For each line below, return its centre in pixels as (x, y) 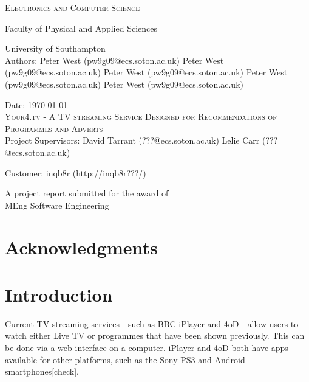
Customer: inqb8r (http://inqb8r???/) (76, 172)
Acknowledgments (81, 247)
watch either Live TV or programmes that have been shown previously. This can (155, 335)
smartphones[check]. (42, 371)
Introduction (59, 294)
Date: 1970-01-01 (36, 104)
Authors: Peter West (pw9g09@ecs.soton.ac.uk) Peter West (114, 60)
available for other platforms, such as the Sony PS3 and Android (125, 359)
